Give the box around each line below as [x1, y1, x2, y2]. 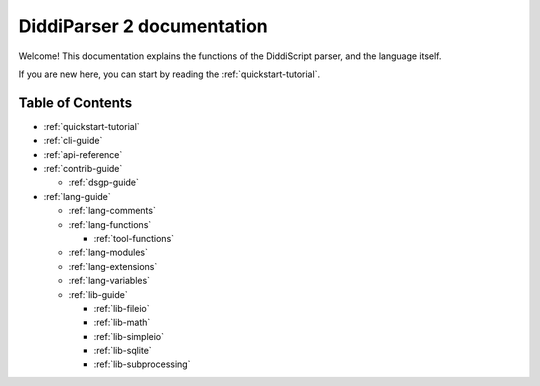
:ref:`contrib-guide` [43, 163, 123, 175]
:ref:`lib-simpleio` [93, 330, 165, 342]
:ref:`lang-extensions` [68, 260, 158, 272]
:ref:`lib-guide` [68, 288, 129, 300]
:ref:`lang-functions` [68, 218, 152, 230]
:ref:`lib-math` [93, 316, 151, 329]
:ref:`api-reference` [43, 148, 123, 160]
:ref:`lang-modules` [68, 246, 149, 259]
